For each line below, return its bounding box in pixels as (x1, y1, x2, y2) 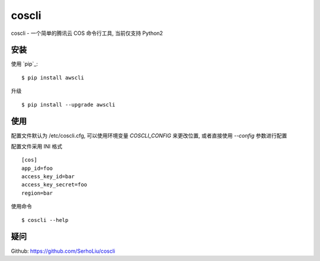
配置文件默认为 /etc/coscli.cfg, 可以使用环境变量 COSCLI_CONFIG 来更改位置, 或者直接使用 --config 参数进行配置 (11, 132, 287, 139)
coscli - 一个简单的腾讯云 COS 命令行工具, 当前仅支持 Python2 (11, 30, 163, 37)
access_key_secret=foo (21, 181, 88, 188)
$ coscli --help (21, 217, 69, 223)
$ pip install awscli (21, 74, 84, 81)
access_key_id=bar (21, 173, 75, 180)
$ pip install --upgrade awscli (21, 101, 116, 108)
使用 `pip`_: (11, 60, 38, 67)
